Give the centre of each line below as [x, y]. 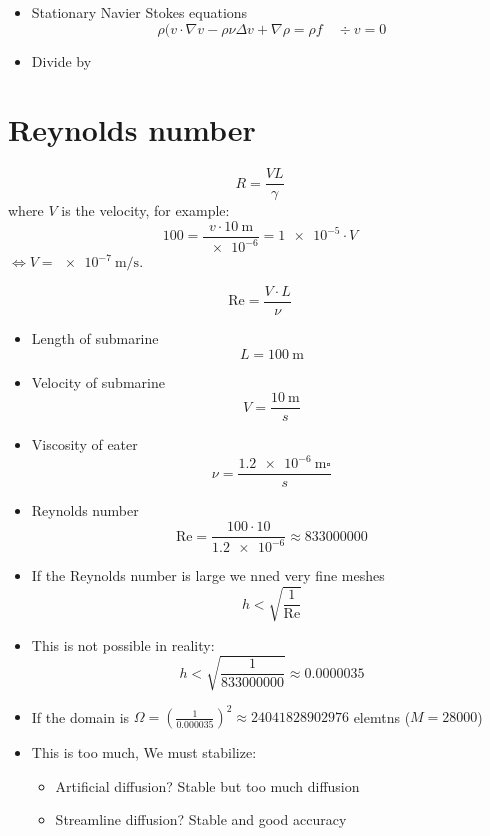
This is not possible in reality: [123, 644]
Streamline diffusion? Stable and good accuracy [201, 819]
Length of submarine [95, 338]
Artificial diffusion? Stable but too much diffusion [207, 785]
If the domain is [80, 716]
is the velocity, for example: [145, 210]
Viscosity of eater [84, 444]
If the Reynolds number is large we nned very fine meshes [208, 575]
